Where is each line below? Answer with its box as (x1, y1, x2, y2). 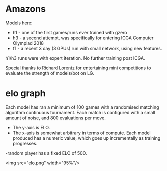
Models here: (5, 20, 33, 26)
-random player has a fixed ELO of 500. (5, 150, 87, 156)
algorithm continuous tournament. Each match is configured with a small (5, 109, 155, 115)
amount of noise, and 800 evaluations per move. (5, 115, 106, 121)
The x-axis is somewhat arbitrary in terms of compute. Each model (12, 130, 151, 136)
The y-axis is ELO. (12, 124, 50, 130)
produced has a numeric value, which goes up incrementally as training (12, 135, 161, 141)
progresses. (12, 140, 38, 146)
